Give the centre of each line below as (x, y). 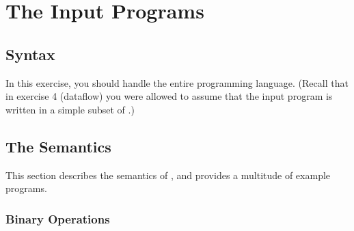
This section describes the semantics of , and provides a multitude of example (168, 175)
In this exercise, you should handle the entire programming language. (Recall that (177, 82)
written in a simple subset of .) (70, 109)
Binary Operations (58, 218)
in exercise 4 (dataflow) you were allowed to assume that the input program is (169, 96)
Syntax (30, 54)
